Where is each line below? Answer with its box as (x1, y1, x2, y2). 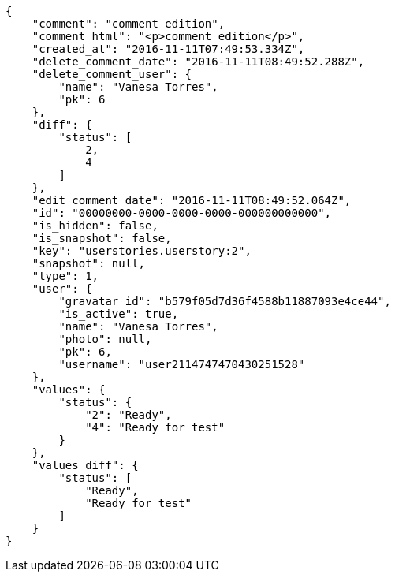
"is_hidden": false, (32, 219, 158, 232)
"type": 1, (32, 270, 99, 282)
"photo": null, (58, 333, 152, 345)
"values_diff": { (32, 459, 139, 472)
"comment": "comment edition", (32, 17, 225, 30)
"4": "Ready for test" (85, 421, 225, 434)
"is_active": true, (58, 308, 179, 320)
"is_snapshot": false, (32, 232, 172, 244)
